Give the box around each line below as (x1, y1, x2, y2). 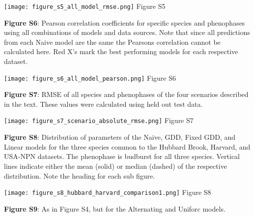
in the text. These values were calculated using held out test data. (4, 98, 203, 109)
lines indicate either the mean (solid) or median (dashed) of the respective (4, 160, 227, 171)
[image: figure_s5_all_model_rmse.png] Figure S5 (4, 1, 166, 11)
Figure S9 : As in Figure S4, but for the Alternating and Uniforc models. (4, 203, 226, 214)
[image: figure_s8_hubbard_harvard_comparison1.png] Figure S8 (4, 187, 211, 197)
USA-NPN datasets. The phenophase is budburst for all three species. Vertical (4, 151, 240, 161)
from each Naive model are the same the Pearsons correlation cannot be (4, 36, 221, 47)
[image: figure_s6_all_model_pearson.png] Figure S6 (4, 72, 176, 83)
